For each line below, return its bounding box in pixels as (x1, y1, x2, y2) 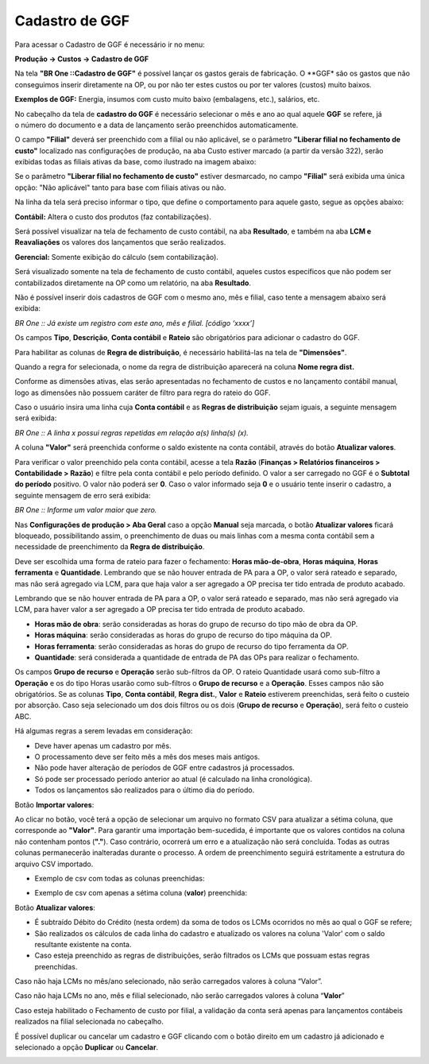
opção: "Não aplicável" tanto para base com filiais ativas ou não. (14, 183, 226, 192)
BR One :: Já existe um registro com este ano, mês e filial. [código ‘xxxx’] (14, 318, 255, 327)
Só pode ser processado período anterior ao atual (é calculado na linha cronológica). (34, 774, 313, 783)
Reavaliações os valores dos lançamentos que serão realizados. (14, 238, 226, 247)
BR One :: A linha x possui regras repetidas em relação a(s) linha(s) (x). (14, 428, 249, 437)
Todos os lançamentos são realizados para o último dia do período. (34, 785, 255, 795)
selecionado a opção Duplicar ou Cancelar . (14, 1043, 159, 1052)
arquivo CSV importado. (14, 859, 94, 869)
